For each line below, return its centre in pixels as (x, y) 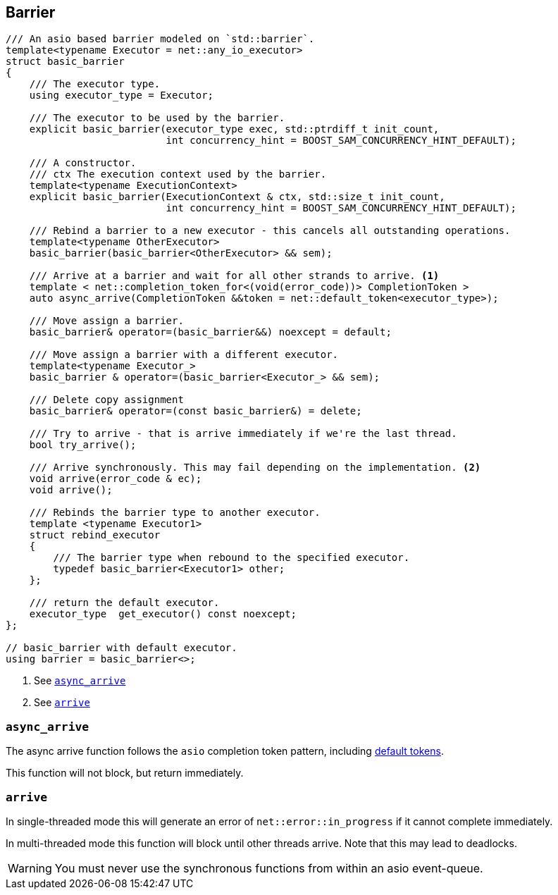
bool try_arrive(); (83, 445)
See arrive (62, 703)
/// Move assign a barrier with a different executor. (184, 355)
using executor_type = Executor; (122, 95)
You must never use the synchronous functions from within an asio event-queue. (269, 868)
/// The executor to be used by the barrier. (157, 118)
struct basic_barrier (65, 62)
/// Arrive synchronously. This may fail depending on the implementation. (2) (255, 468)
